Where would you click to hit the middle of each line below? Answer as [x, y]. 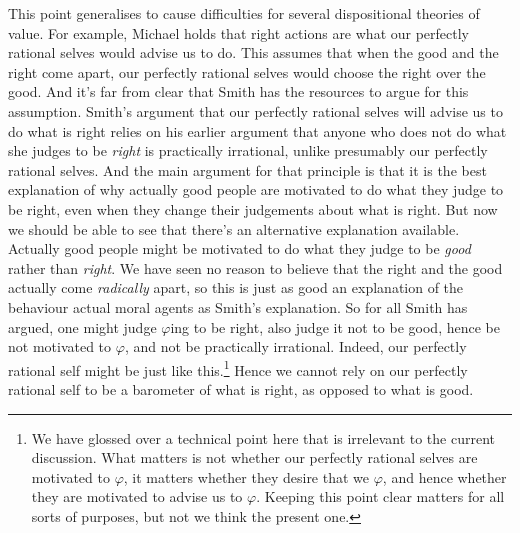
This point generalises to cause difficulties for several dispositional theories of [244, 13]
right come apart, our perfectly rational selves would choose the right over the [247, 71]
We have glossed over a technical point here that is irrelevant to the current [263, 437]
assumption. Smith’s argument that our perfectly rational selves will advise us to [255, 110]
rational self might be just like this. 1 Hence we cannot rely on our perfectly [238, 368]
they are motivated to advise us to [137, 496]
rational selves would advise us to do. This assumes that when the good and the [253, 52]
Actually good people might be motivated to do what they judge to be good [239, 248]
